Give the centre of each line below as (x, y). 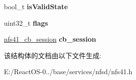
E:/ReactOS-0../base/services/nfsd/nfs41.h (68, 72)
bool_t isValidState (36, 6)
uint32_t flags (26, 23)
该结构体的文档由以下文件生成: (53, 55)
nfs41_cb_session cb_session (50, 39)
